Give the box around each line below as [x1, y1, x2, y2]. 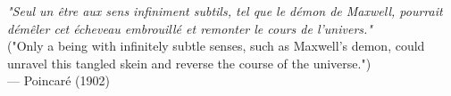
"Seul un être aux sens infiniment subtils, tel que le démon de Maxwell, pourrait [7, 2, 443, 20]
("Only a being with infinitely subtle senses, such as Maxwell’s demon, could [7, 36, 425, 55]
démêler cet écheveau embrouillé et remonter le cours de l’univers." [7, 19, 372, 37]
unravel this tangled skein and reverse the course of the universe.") [7, 53, 372, 72]
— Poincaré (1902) [7, 71, 110, 90]
